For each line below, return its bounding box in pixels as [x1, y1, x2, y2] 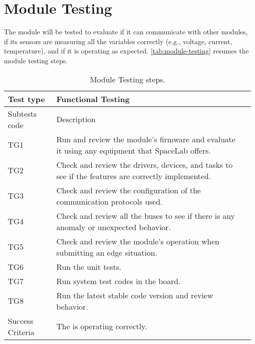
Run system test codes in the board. [56, 275, 181, 287]
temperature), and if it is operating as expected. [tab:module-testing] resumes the [4, 46, 249, 56]
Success [8, 315, 33, 326]
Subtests [8, 107, 37, 119]
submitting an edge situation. [56, 246, 157, 258]
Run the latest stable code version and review [56, 289, 213, 301]
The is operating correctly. [56, 320, 147, 332]
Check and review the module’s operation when [56, 235, 220, 247]
